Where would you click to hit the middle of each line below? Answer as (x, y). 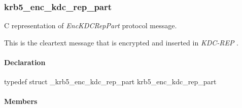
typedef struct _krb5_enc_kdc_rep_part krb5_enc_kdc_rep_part (110, 82)
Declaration (25, 62)
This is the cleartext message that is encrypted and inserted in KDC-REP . (121, 42)
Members (21, 101)
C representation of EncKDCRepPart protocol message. (91, 25)
